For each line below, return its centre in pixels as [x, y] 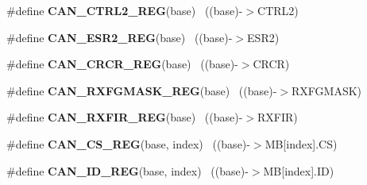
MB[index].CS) [301, 143]
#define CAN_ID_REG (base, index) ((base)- [127, 170]
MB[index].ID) [299, 170]
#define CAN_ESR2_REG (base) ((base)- [120, 37]
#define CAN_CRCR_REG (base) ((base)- [122, 64]
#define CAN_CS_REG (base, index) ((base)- [128, 143]
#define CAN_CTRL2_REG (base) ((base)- [125, 10]
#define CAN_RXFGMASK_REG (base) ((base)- [142, 90]
